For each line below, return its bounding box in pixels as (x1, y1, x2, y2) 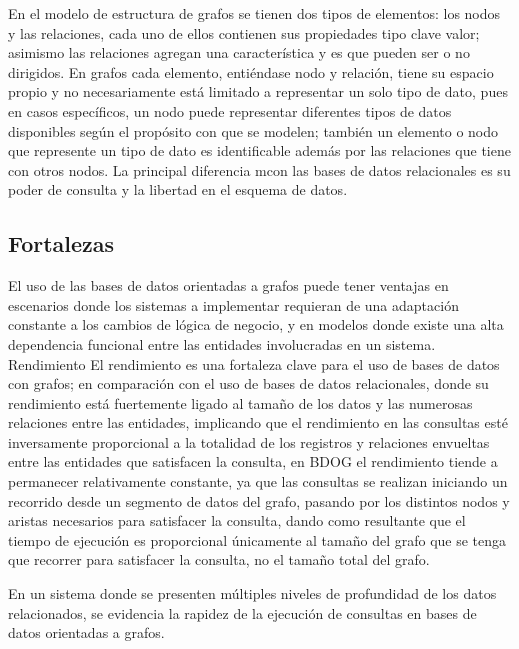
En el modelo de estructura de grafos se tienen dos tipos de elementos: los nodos (8, 3, 501, 23)
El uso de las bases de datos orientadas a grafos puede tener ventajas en (8, 275, 449, 296)
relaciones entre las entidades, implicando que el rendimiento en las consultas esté (8, 412, 508, 433)
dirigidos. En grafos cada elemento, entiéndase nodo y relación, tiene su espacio (8, 61, 494, 82)
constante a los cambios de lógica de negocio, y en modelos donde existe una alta (8, 314, 504, 335)
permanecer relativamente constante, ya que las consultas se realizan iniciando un (8, 471, 508, 492)
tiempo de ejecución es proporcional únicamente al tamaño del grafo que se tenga (8, 529, 507, 550)
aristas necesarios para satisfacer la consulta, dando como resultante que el (8, 510, 466, 531)
